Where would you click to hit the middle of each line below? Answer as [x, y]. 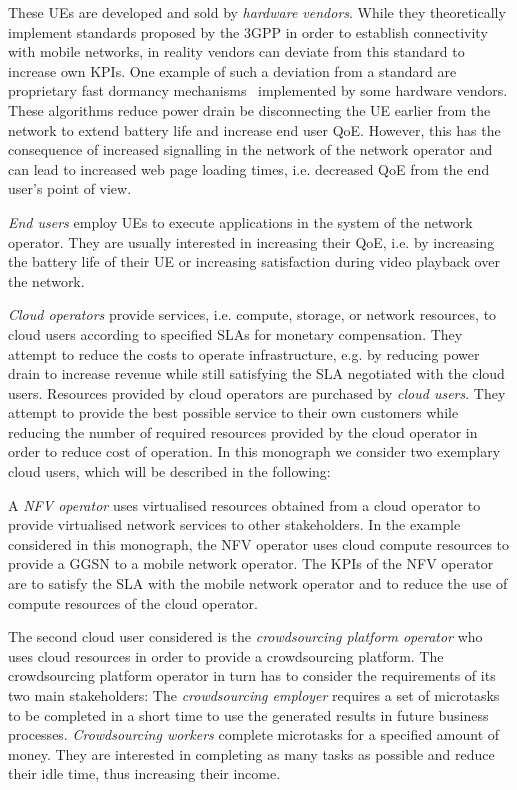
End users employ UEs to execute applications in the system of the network [240, 221]
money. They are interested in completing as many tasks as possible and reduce [251, 753]
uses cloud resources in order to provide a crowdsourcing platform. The [226, 655]
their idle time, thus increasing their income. [144, 773]
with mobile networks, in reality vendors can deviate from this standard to [236, 51]
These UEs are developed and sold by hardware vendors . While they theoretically [257, 12]
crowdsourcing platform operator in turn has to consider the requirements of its [252, 675]
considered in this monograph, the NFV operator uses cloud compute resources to [259, 543]
